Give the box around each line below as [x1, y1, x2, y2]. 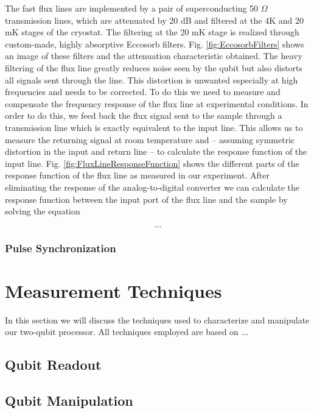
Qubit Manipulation [5, 391, 133, 410]
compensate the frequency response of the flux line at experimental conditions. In [5, 97, 309, 110]
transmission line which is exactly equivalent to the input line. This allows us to [5, 121, 303, 133]
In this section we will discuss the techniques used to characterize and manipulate [5, 313, 310, 326]
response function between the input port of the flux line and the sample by [5, 192, 288, 205]
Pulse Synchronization [5, 240, 116, 255]
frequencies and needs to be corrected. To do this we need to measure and [5, 85, 281, 98]
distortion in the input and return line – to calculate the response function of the [5, 145, 307, 158]
